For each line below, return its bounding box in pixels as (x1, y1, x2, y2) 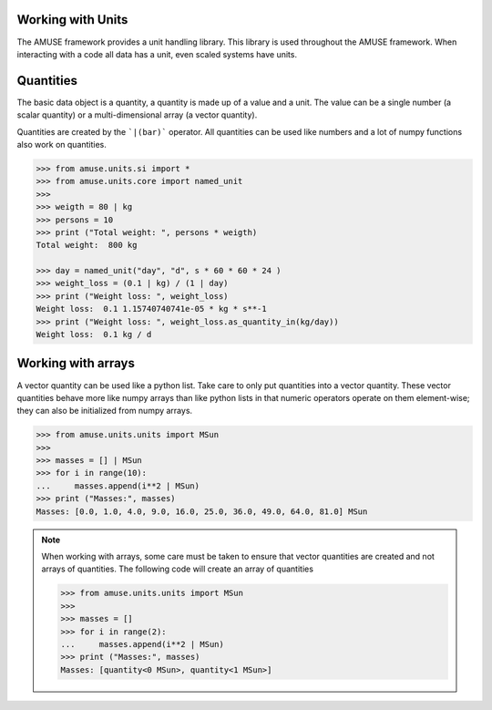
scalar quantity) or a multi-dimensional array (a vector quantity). (16, 109, 258, 120)
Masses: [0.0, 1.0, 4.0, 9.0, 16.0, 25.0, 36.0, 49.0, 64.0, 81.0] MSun (36, 506, 368, 517)
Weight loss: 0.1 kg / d (36, 329, 152, 340)
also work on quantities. (16, 139, 107, 149)
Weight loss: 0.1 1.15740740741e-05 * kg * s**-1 (36, 304, 268, 314)
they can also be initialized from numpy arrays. (16, 406, 193, 417)
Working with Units (16, 12, 128, 27)
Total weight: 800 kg (36, 240, 138, 251)
